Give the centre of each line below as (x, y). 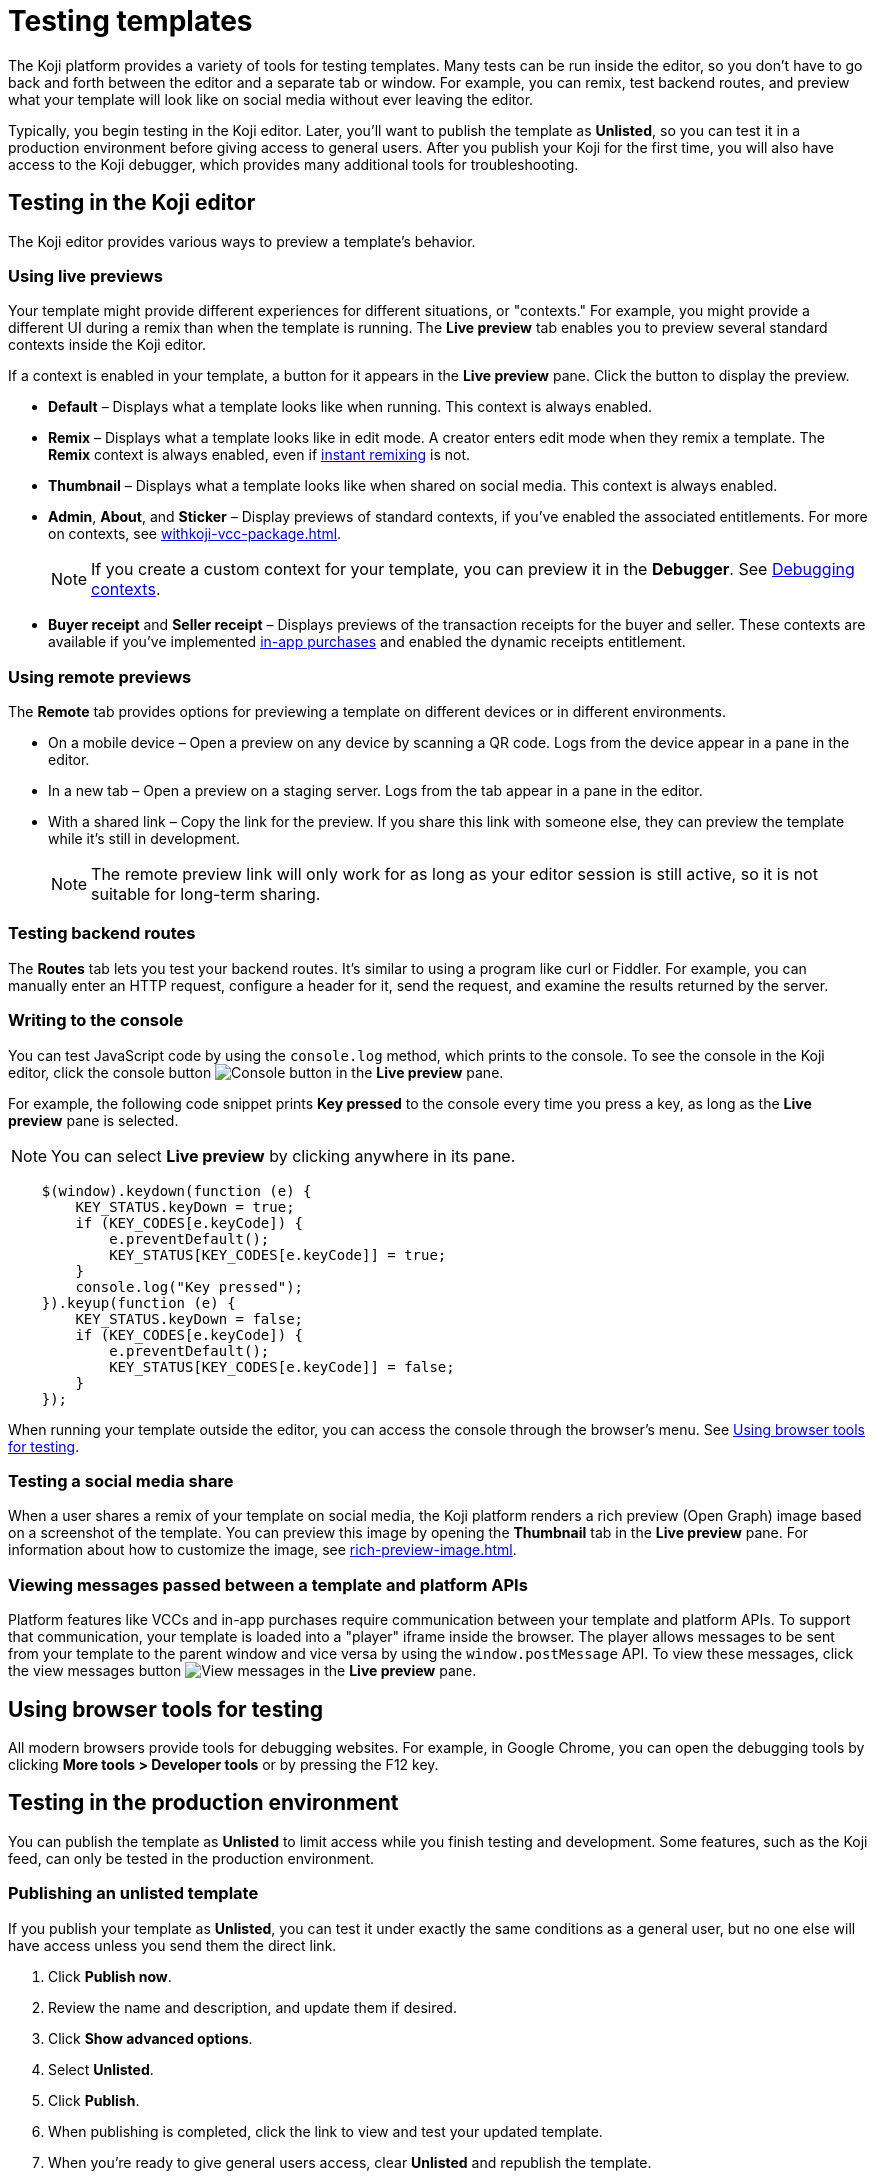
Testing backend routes (102, 933)
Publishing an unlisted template (133, 1893)
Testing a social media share (121, 1480)
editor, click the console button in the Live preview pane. (256, 1072)
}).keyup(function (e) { (138, 1302)
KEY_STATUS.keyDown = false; (189, 1318)
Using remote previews (100, 676)
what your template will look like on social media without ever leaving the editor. (271, 99)
